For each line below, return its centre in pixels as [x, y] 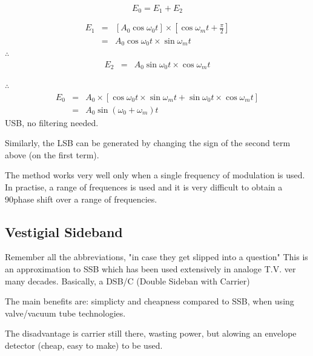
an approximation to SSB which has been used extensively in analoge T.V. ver [150, 269]
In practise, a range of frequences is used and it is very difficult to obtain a [144, 187]
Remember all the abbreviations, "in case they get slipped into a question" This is [156, 257]
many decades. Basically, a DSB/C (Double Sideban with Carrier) [127, 280]
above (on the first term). [52, 154]
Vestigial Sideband [64, 231]
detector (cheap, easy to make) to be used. [84, 345]
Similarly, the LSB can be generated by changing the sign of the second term [148, 143]
